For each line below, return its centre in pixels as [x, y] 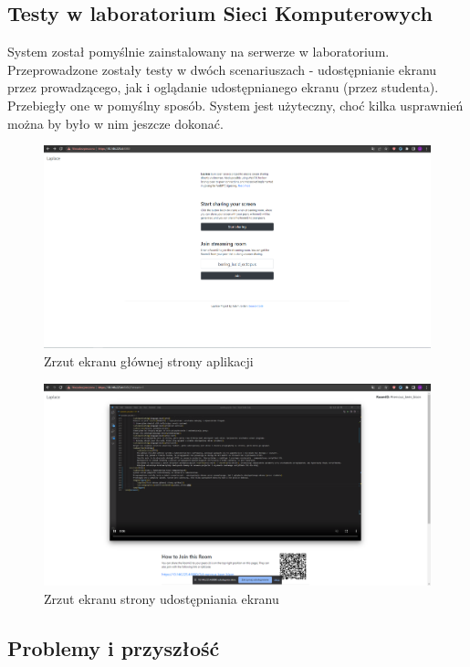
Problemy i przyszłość [114, 648]
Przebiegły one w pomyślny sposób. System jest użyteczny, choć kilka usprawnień [235, 105]
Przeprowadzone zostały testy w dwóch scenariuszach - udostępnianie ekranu [222, 69]
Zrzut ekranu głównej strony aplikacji [149, 360]
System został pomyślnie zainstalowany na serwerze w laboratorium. [198, 52]
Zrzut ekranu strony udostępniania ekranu [162, 599]
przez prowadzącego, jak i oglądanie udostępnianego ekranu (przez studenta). [223, 87]
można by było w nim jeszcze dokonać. [115, 123]
